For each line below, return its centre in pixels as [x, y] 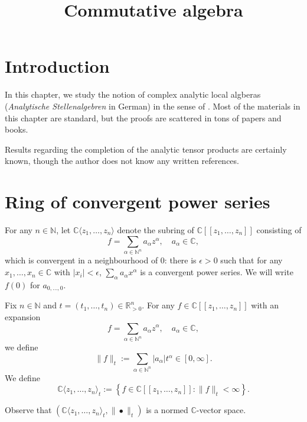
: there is [180, 260]
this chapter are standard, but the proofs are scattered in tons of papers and [143, 117]
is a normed [167, 410]
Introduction [57, 66]
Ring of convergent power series [138, 202]
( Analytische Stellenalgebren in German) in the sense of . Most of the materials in [153, 106]
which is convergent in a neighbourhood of [81, 260]
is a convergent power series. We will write [217, 272]
